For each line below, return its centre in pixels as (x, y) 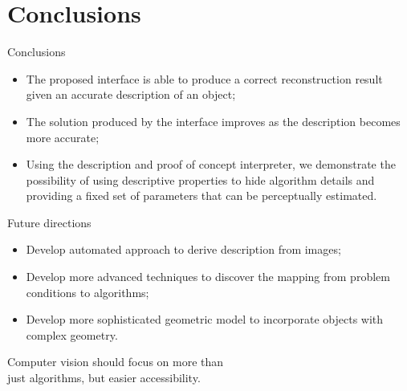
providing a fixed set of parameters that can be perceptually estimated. (201, 195)
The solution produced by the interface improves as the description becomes (213, 121)
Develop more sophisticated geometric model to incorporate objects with (205, 319)
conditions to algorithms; (88, 292)
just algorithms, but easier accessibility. (104, 378)
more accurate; (63, 137)
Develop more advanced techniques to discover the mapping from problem (208, 277)
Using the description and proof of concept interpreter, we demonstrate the (211, 164)
